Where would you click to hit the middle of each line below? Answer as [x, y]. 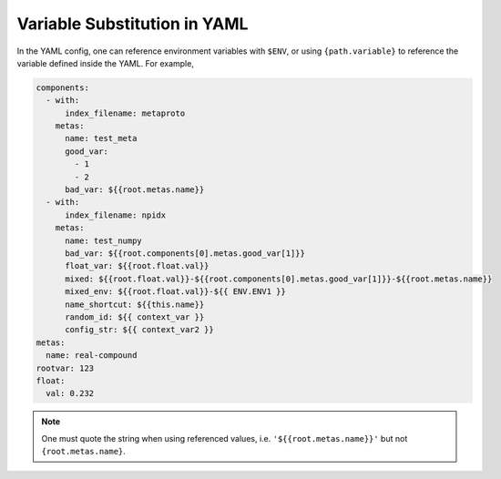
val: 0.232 [70, 393]
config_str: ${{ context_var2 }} [139, 330]
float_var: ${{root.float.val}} [137, 266]
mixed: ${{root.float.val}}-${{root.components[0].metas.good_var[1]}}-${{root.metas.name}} [279, 279]
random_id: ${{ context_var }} [135, 317]
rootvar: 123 [65, 368]
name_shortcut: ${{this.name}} [135, 304]
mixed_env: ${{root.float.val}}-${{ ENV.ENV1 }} [175, 292]
